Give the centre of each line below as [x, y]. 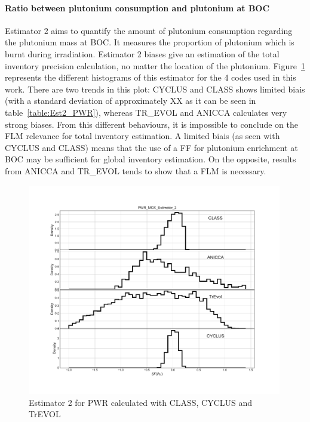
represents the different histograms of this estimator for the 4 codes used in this [151, 77]
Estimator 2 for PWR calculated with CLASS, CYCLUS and [141, 402]
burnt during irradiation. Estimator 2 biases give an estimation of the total [142, 53]
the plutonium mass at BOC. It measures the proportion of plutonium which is [150, 42]
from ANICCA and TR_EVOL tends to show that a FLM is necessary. [136, 170]
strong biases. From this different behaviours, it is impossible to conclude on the [151, 124]
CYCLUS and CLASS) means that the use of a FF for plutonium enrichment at [151, 147]
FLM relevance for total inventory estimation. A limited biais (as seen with [142, 136]
